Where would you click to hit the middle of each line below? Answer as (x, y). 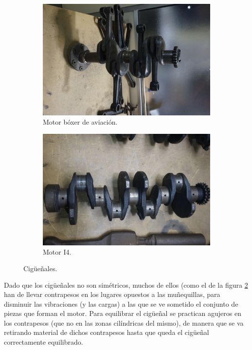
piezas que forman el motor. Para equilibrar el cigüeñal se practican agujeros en (123, 313)
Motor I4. (57, 252)
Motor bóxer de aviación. (80, 122)
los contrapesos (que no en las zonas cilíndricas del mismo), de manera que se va (124, 322)
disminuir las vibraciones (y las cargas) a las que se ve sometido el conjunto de (121, 304)
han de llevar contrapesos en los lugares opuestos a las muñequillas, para (112, 294)
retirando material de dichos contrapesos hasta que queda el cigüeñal (107, 332)
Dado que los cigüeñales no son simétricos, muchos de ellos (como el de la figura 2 (126, 285)
